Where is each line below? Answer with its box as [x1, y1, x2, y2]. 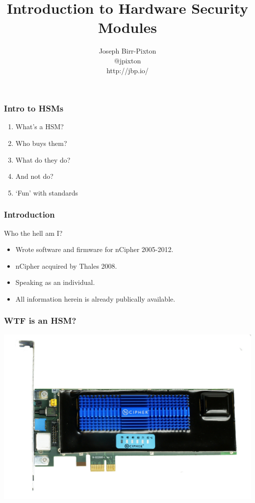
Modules [98, 17, 157, 37]
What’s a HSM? [15, 121, 64, 132]
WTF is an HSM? [4, 314, 76, 327]
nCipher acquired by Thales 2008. [15, 260, 117, 271]
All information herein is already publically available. [15, 293, 176, 304]
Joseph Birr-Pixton [99, 46, 156, 56]
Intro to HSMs [4, 102, 64, 114]
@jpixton [114, 55, 141, 65]
